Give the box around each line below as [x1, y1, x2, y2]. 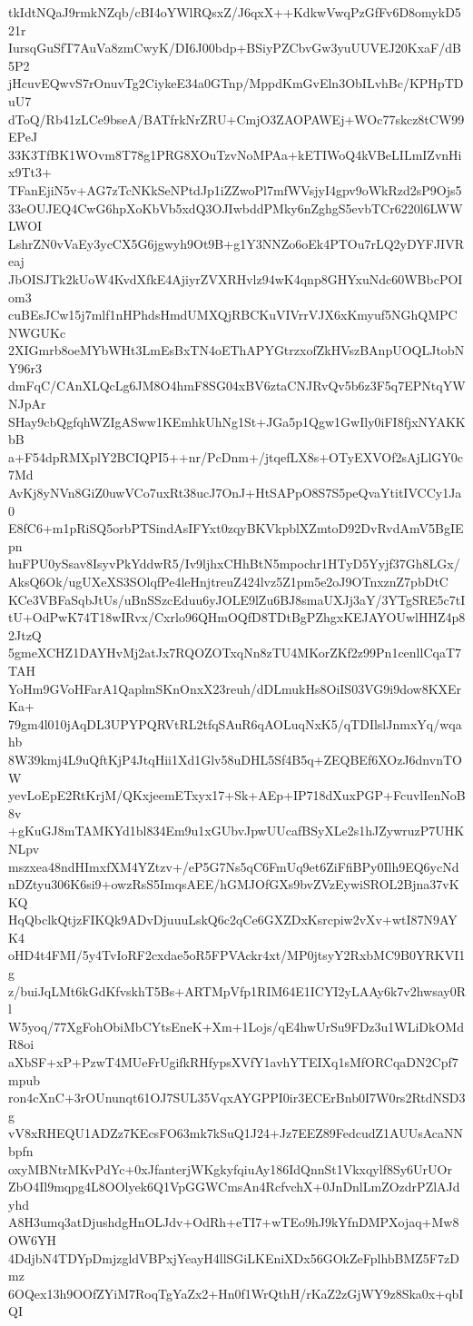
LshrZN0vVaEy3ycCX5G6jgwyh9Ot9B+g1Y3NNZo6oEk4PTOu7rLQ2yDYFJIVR [8, 233, 464, 252]
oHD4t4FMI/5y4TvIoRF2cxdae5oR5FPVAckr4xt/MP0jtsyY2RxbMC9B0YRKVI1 [8, 945, 466, 965]
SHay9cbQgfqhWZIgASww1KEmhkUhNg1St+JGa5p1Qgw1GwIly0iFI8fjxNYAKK [8, 411, 466, 430]
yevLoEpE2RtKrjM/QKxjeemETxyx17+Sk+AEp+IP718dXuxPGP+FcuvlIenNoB [8, 786, 466, 805]
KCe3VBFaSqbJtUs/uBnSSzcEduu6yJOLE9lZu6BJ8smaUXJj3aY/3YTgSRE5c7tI [8, 589, 466, 609]
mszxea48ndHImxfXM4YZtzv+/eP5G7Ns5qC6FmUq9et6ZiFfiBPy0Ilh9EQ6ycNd [8, 856, 459, 876]
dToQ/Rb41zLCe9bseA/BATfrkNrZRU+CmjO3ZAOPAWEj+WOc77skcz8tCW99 [8, 109, 465, 128]
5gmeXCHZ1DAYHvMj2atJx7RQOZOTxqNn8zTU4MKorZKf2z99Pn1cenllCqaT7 [8, 643, 462, 662]
